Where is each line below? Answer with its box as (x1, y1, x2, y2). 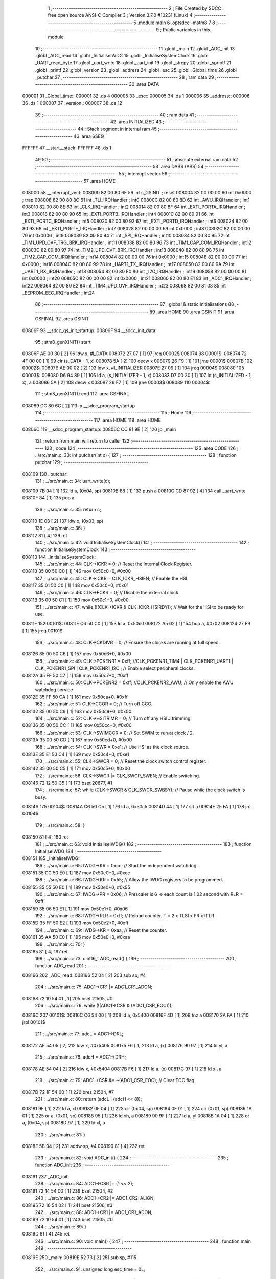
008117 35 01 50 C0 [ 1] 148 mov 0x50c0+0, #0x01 (22, 582, 129, 588)
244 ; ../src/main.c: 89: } (35, 1223, 87, 1230)
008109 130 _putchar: (22, 471, 68, 477)
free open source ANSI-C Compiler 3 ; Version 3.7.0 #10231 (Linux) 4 (48, 12, 193, 18)
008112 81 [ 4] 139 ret (22, 532, 67, 538)
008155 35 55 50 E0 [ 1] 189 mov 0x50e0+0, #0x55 (22, 884, 130, 890)
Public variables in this (163, 27, 211, 33)
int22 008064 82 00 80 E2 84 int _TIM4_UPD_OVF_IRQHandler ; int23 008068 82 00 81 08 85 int (22, 282, 226, 289)
